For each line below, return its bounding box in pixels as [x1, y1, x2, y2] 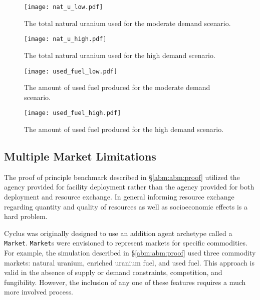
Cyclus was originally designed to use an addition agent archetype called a [4, 227, 232, 238]
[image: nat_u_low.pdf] [24, 3, 103, 10]
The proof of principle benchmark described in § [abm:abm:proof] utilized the [4, 171, 240, 182]
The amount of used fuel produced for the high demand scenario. [24, 124, 224, 134]
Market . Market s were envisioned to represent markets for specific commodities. [4, 237, 247, 248]
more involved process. [4, 286, 73, 297]
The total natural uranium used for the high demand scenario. [24, 49, 215, 60]
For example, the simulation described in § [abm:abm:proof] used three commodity [4, 247, 256, 258]
